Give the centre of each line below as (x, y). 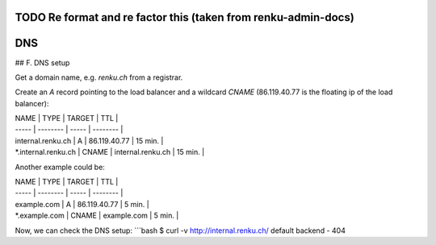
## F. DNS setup (42, 62)
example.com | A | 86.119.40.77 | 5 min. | (82, 204)
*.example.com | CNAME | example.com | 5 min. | (97, 216)
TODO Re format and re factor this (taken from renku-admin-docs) (184, 17)
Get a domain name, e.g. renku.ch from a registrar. (99, 77)
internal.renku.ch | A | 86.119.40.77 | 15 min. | (89, 140)
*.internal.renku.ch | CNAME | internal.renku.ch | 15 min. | (110, 152)
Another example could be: (60, 167)
